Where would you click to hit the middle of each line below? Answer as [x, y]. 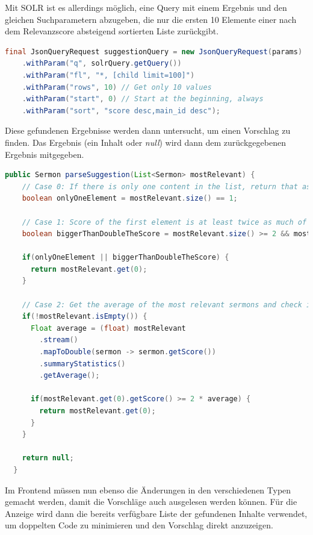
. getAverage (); [70, 376]
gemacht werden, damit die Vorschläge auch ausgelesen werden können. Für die [151, 502]
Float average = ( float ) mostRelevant [108, 328]
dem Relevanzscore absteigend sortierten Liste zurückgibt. [112, 31]
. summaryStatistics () [82, 364]
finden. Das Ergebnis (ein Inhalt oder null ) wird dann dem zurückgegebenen [145, 142]
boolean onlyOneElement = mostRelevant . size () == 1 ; [130, 199]
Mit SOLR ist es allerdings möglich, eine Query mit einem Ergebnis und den [146, 7]
